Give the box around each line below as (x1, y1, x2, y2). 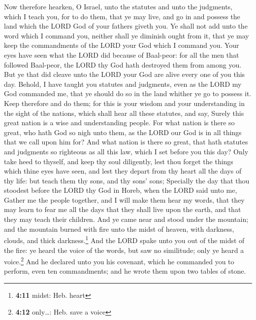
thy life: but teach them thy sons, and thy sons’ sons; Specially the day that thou (4, 175, 250, 185)
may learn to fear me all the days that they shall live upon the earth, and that (4, 204, 241, 214)
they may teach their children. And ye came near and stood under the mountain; (4, 214, 249, 224)
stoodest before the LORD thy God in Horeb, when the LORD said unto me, (4, 185, 237, 195)
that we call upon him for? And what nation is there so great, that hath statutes (4, 137, 248, 147)
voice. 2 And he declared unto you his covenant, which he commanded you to (4, 255, 234, 266)
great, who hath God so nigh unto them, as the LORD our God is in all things (4, 127, 242, 137)
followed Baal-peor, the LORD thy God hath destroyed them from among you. (4, 59, 242, 70)
